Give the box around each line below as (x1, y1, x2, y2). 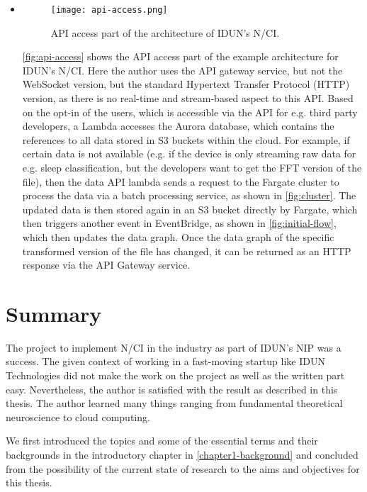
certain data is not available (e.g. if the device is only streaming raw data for (22, 146, 356, 161)
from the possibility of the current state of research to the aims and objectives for (6, 461, 360, 476)
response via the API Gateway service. (22, 257, 191, 272)
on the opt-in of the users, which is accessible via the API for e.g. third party (22, 104, 358, 119)
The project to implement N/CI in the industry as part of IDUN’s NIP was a (6, 340, 341, 354)
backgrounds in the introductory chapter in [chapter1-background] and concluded (6, 447, 358, 462)
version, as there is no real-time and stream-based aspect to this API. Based (22, 91, 354, 106)
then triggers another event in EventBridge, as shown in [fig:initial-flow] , (22, 216, 337, 230)
